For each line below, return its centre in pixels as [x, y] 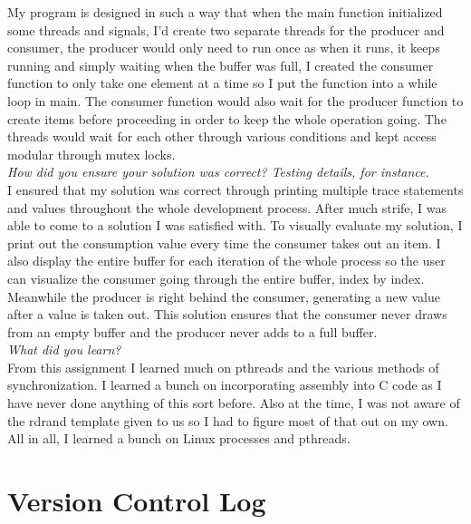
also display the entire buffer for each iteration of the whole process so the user [226, 261]
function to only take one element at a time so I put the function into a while [222, 83]
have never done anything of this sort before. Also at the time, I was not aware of [234, 403]
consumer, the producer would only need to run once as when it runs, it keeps [224, 48]
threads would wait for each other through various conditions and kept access [222, 136]
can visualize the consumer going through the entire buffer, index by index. [216, 278]
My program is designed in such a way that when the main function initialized [225, 12]
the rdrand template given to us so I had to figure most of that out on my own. [228, 420]
